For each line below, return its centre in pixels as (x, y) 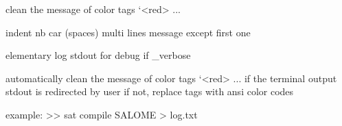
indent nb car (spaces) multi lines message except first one (128, 32)
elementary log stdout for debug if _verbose (98, 55)
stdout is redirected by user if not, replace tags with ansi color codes (150, 91)
